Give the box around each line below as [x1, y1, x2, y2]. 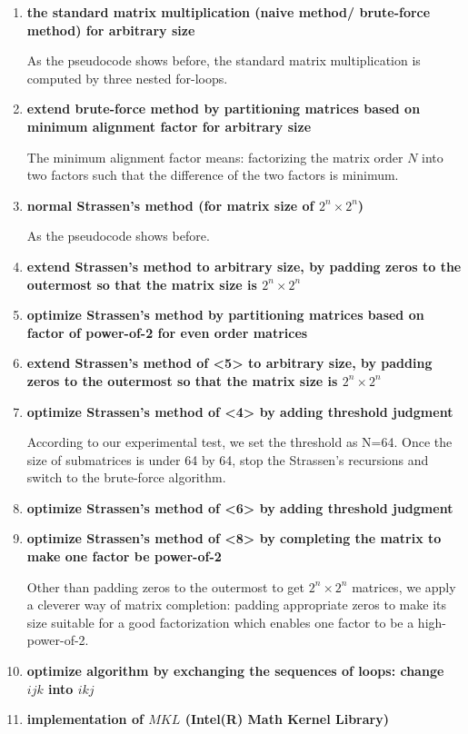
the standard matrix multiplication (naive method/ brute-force [26, 3, 431, 21]
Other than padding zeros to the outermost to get [26, 577, 304, 596]
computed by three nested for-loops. [26, 68, 228, 87]
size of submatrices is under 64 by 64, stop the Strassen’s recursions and [26, 450, 429, 469]
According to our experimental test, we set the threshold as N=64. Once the [26, 432, 453, 451]
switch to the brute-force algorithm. [26, 468, 226, 487]
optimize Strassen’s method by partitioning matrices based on [26, 305, 424, 324]
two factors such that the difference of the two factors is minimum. [26, 165, 399, 184]
